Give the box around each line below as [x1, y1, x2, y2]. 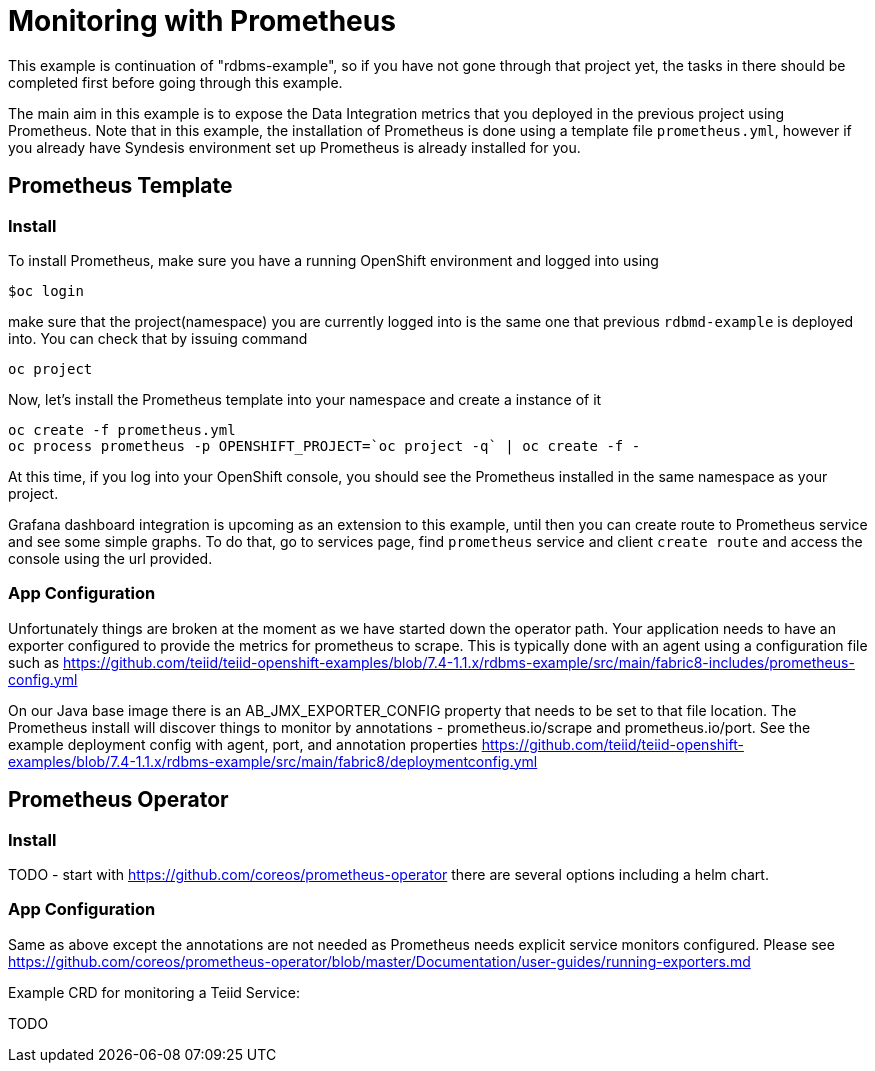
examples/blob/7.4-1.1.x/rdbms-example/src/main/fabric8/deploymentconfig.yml [8, 752, 538, 770]
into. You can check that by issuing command [8, 329, 308, 347]
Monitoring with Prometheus [8, 4, 396, 38]
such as [8, 653, 60, 671]
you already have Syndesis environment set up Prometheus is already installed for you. [8, 138, 581, 156]
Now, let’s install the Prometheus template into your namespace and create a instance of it [8, 390, 602, 408]
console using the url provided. [8, 549, 213, 567]
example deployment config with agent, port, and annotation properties [8, 735, 478, 753]
